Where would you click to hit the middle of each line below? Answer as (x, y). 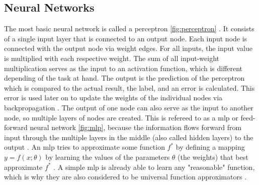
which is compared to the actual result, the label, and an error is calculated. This (129, 87)
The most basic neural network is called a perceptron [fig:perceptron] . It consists (129, 28)
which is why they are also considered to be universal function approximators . (125, 177)
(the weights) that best (213, 157)
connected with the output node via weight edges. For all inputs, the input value (128, 48)
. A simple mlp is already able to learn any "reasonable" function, (154, 167)
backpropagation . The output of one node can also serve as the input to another (129, 107)
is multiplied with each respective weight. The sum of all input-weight (112, 58)
